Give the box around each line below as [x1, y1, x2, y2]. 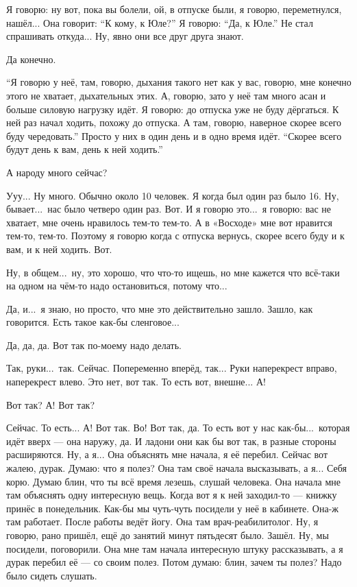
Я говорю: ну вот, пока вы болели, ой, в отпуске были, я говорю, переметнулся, [6, 2, 342, 16]
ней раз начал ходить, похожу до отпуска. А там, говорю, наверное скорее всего [6, 115, 342, 130]
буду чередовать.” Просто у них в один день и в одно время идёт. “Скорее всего [6, 128, 342, 143]
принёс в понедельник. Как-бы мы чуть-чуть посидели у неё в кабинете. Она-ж [6, 501, 338, 515]
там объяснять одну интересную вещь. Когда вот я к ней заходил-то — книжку [6, 488, 337, 502]
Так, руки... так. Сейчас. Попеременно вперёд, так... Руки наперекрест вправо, [6, 361, 337, 375]
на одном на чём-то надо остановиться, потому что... [6, 278, 227, 293]
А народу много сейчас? [6, 165, 108, 179]
